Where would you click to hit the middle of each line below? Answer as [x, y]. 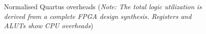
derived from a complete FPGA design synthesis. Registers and [98, 16]
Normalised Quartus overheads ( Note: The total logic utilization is [103, 6]
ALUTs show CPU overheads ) [49, 25]
